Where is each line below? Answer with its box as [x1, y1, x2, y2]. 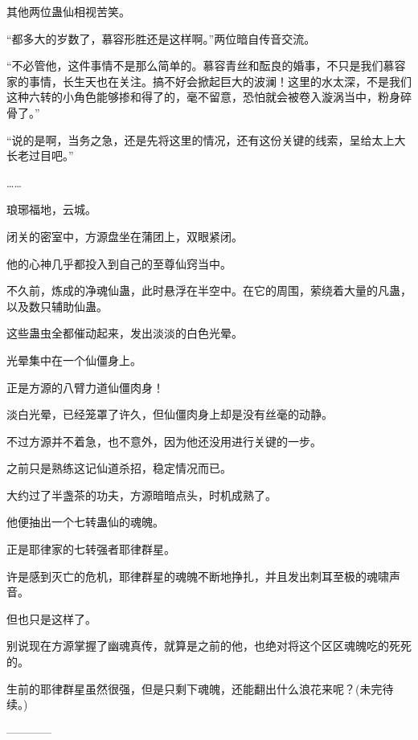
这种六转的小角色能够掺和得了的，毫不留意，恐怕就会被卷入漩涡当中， [6, 88, 378, 105]
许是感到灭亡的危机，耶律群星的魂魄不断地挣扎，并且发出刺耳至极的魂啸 [6, 567, 389, 584]
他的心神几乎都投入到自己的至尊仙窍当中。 [6, 255, 232, 272]
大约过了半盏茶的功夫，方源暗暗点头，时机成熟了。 [6, 486, 277, 503]
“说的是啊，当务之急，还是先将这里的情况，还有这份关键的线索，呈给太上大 [6, 131, 406, 148]
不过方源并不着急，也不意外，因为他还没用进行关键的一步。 [6, 432, 322, 449]
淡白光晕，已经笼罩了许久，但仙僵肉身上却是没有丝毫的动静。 [6, 406, 333, 423]
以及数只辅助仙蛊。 [6, 297, 108, 314]
